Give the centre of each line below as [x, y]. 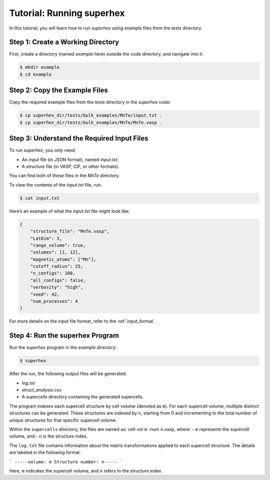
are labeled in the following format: [45, 452]
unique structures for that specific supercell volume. [63, 420]
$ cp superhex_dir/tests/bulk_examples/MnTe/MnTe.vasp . [91, 122]
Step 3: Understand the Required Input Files [79, 138]
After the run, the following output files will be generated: [68, 374]
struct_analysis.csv [42, 390]
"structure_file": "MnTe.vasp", [70, 231]
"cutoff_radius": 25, [57, 266]
